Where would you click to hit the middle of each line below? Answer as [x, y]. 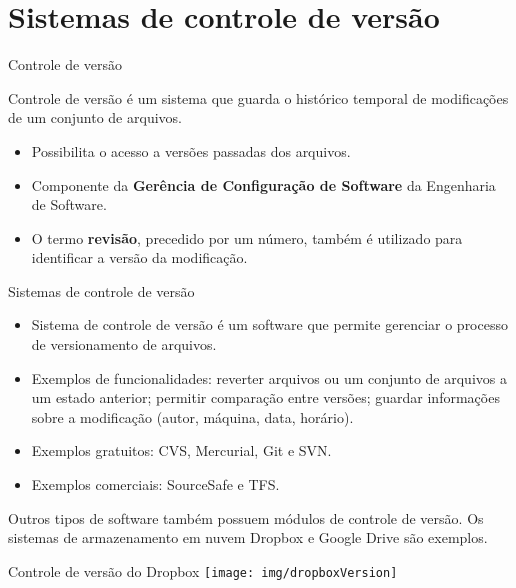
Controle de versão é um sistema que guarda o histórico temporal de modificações [258, 97]
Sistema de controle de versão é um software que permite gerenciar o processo [269, 324]
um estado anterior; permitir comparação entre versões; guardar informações [265, 397]
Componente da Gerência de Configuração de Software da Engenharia [263, 184]
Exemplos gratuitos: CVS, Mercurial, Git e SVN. [181, 450]
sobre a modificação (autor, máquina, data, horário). [192, 416]
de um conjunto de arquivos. [95, 117]
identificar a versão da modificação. [139, 257]
